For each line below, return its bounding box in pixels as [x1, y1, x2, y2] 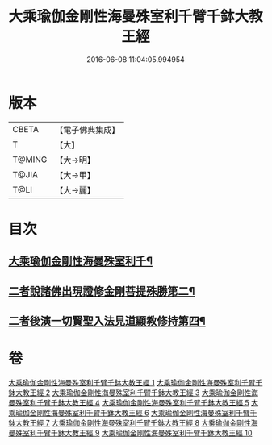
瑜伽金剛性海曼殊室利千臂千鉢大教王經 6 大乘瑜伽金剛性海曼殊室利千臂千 [15, 408, 257, 418]
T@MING [12, 154, 48, 165]
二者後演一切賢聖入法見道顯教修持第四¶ [8, 314, 206, 328]
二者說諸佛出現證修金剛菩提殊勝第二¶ [8, 284, 195, 298]
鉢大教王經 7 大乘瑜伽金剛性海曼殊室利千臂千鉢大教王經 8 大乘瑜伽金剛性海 [8, 418, 258, 427]
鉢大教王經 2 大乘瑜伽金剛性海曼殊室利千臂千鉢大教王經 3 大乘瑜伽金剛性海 [8, 388, 258, 397]
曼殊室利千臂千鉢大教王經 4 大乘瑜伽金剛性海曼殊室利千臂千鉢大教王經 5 [8, 397, 250, 407]
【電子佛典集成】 [55, 124, 120, 135]
